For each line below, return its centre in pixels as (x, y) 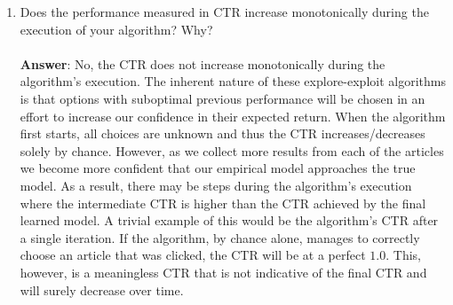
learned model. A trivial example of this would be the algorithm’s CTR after (229, 220)
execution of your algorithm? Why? (116, 29)
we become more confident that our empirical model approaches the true (218, 168)
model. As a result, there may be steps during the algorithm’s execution (216, 185)
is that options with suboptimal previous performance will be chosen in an (223, 98)
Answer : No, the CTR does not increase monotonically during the (203, 63)
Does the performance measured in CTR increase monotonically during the (224, 12)
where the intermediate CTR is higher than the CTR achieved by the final (223, 203)
